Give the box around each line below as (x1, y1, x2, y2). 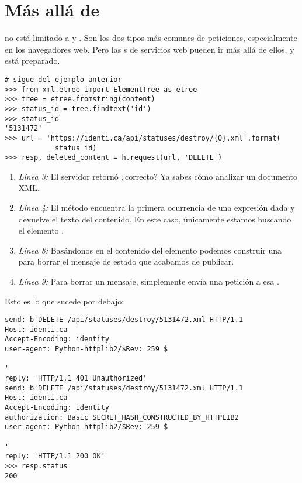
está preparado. (5, 54, 60, 67)
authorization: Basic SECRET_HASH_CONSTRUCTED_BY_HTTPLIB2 (5, 413, 239, 422)
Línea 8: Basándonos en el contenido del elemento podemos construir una (18, 244, 282, 256)
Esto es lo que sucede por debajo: (5, 294, 124, 307)
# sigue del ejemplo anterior (5, 75, 122, 84)
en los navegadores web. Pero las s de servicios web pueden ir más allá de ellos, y (5, 43, 294, 55)
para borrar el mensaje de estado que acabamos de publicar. (18, 255, 234, 268)
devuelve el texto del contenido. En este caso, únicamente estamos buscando (18, 213, 291, 225)
